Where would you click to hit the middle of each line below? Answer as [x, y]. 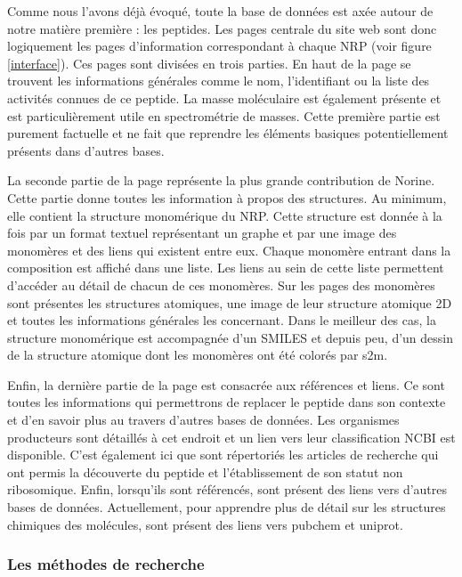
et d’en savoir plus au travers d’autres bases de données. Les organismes [203, 420]
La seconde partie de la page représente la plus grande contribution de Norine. [221, 180]
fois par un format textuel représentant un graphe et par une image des [202, 233]
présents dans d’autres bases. [86, 150]
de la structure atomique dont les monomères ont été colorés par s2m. [198, 355]
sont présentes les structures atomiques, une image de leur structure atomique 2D [230, 302]
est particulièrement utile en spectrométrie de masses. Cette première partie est [224, 115]
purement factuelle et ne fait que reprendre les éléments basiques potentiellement [228, 133]
